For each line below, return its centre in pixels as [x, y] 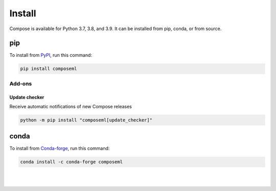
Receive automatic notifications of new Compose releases [71, 106]
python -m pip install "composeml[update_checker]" [86, 120]
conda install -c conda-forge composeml [71, 162]
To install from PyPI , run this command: [51, 55]
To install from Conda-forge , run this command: [60, 149]
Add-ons [21, 83]
